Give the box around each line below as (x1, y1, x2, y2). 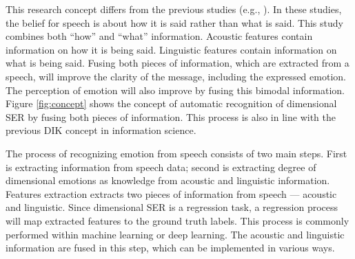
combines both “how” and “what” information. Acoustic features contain (6, 29, 313, 43)
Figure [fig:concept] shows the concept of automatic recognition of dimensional (6, 96, 337, 111)
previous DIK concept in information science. (6, 123, 196, 137)
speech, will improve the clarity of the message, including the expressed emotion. (6, 69, 346, 83)
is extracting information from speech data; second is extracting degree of (6, 159, 316, 174)
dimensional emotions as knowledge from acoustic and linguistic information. (6, 173, 330, 188)
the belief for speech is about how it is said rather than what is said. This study (6, 15, 343, 30)
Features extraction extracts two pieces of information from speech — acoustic (6, 186, 337, 201)
